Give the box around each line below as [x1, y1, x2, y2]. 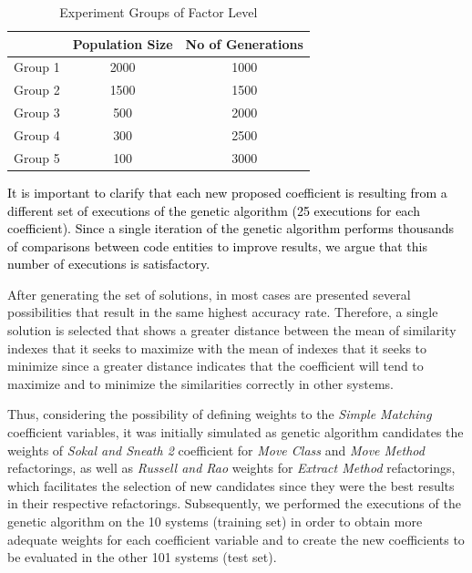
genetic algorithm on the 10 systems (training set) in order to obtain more [7, 512, 423, 530]
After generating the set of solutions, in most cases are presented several [7, 284, 411, 303]
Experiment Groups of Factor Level [59, 3, 258, 21]
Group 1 [14, 57, 60, 77]
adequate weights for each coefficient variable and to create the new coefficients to [7, 529, 465, 548]
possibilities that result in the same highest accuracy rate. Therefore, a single [7, 302, 438, 322]
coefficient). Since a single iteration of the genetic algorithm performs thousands [7, 219, 455, 238]
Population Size [72, 34, 173, 53]
